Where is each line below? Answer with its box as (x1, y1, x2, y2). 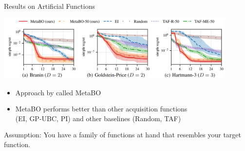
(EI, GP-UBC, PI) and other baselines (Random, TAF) (15, 113, 181, 123)
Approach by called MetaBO (15, 87, 101, 97)
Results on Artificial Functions (4, 1, 95, 11)
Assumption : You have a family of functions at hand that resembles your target (4, 129, 242, 140)
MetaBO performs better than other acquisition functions (15, 104, 188, 114)
